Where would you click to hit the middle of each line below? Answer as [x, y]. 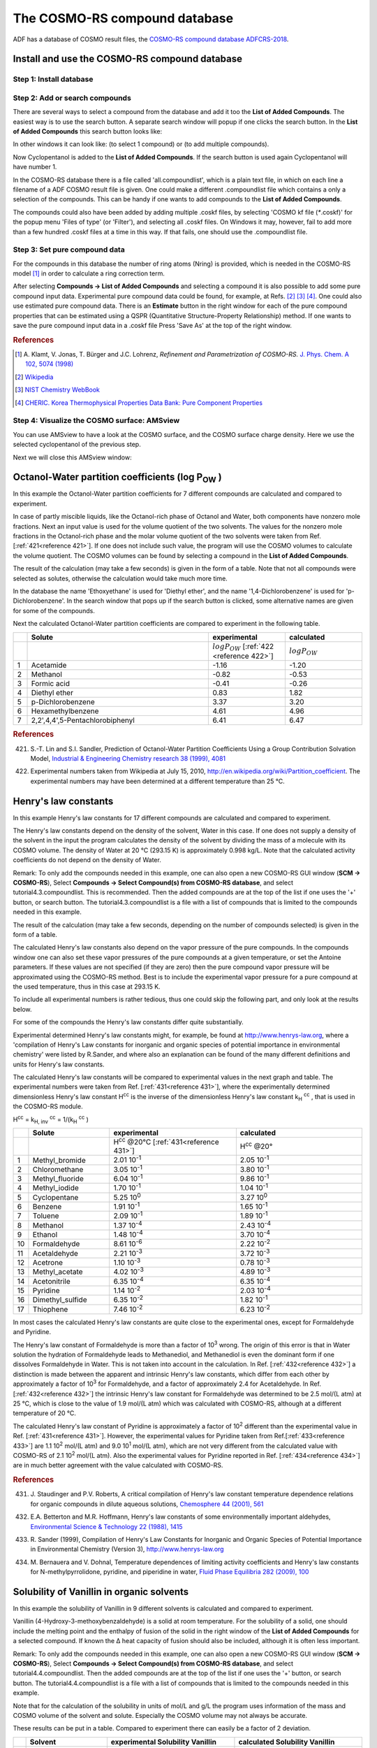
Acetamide [49, 665]
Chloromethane [58, 1169]
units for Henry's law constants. [59, 1064]
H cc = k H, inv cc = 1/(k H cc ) [51, 1119]
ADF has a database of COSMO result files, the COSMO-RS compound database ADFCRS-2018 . [151, 39]
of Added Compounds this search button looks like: [88, 131]
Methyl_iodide [56, 1188]
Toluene [46, 1216]
